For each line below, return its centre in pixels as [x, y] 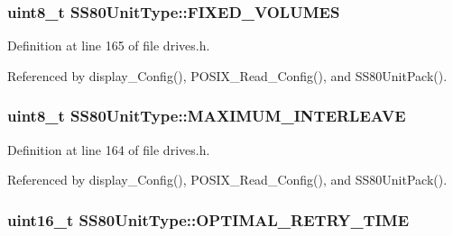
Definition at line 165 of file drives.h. [109, 45]
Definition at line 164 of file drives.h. [109, 149]
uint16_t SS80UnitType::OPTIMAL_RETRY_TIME [208, 219]
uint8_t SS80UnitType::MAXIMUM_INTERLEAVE [207, 116]
